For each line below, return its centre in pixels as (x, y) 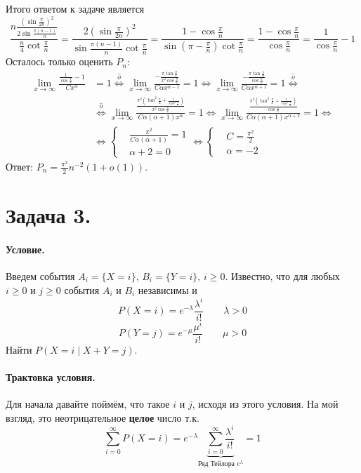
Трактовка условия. (51, 377)
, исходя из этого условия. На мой (265, 404)
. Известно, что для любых (282, 276)
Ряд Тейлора (216, 464)
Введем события (40, 276)
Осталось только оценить (59, 61)
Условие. (25, 249)
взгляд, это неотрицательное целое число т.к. (103, 417)
